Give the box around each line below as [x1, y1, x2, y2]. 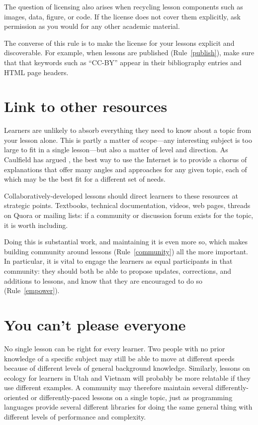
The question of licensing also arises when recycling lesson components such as [4, 1, 243, 11]
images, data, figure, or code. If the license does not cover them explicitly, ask [4, 11, 241, 21]
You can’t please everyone [4, 314, 186, 334]
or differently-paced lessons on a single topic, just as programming [31, 392, 233, 402]
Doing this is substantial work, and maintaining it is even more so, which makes [4, 236, 248, 247]
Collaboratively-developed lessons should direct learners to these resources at [4, 190, 238, 201]
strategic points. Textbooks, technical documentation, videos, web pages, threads [4, 200, 251, 211]
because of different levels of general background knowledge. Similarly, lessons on [4, 363, 250, 373]
